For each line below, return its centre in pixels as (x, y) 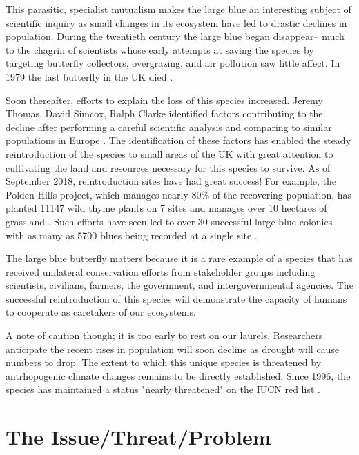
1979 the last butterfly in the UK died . (89, 76)
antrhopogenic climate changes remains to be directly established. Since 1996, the (178, 375)
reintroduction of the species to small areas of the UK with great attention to (169, 153)
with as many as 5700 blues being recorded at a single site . (132, 235)
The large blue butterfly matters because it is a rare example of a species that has (179, 258)
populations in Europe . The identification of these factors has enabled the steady (178, 140)
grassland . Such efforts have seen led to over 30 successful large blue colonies (169, 221)
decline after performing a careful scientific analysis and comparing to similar (169, 127)
